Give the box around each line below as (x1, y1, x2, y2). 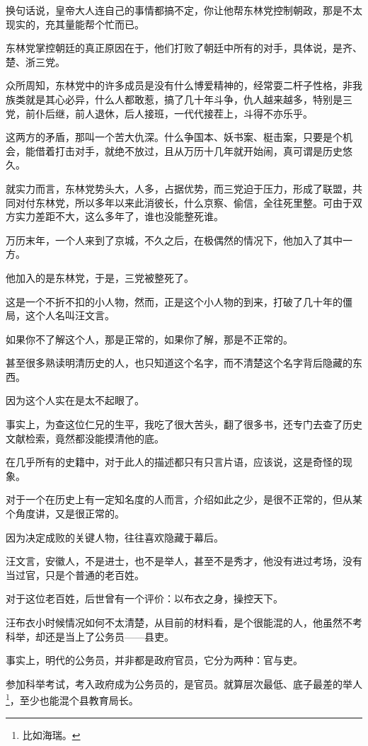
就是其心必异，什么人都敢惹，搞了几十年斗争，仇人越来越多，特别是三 (25, 91, 352, 106)
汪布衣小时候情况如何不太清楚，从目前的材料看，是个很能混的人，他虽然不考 (6, 615, 362, 629)
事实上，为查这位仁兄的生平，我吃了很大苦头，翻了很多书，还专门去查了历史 (6, 417, 362, 432)
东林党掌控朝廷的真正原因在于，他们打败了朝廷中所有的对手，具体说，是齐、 (6, 40, 362, 55)
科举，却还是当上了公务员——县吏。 (6, 629, 174, 643)
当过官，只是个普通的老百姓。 (6, 567, 144, 582)
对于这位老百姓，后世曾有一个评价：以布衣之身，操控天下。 (6, 591, 283, 606)
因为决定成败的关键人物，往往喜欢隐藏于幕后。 (6, 529, 224, 544)
